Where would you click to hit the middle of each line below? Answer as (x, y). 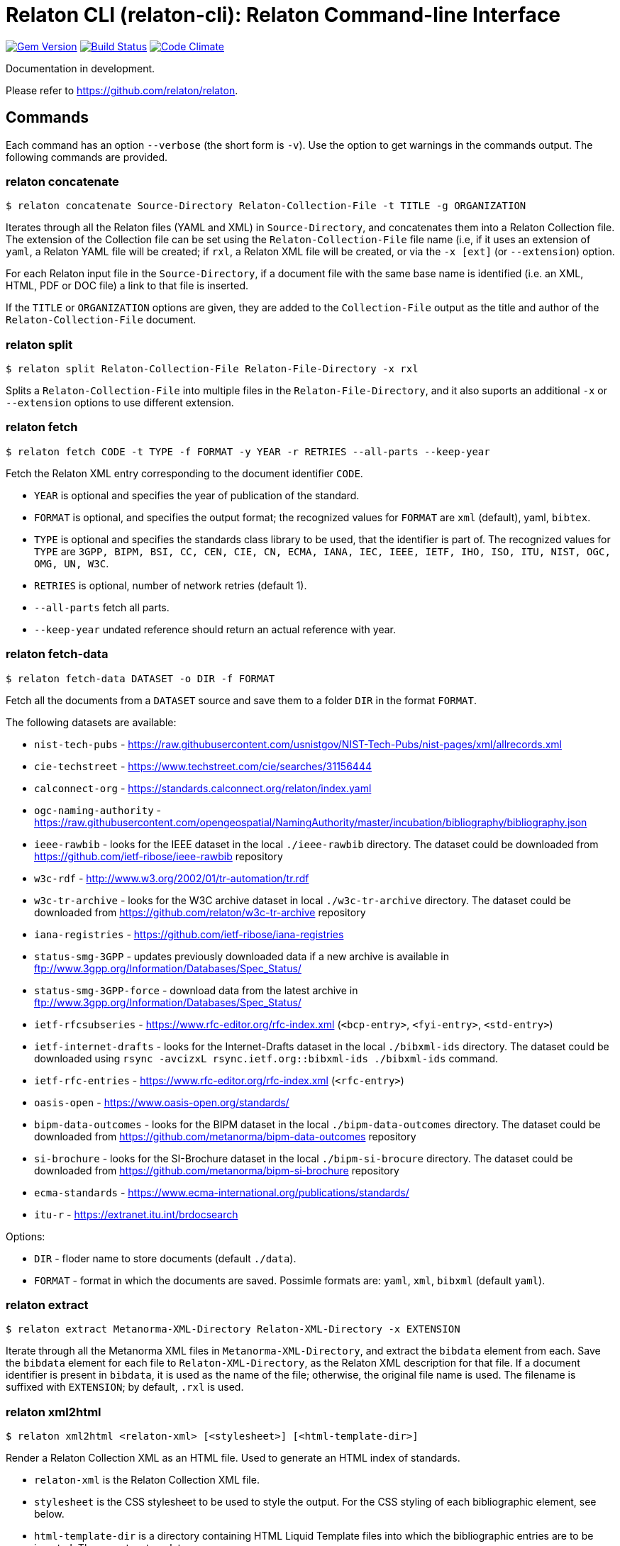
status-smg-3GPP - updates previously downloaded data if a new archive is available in (242, 956)
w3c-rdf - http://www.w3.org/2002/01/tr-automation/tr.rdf (172, 878)
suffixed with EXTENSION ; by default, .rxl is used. (125, 1387)
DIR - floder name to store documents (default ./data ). (165, 1258)
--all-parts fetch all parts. (102, 607)
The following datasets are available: (91, 722)
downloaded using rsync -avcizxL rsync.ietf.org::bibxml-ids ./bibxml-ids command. (266, 1058)
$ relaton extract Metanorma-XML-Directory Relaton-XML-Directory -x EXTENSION (233, 1329)
